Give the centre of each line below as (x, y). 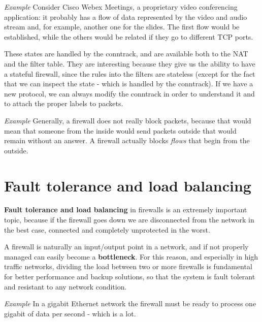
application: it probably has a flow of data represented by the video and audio (126, 17)
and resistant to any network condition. (65, 286)
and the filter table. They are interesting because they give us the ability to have (130, 63)
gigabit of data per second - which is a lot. (70, 313)
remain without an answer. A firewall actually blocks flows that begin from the (127, 140)
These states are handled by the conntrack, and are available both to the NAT (126, 54)
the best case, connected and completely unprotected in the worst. (107, 229)
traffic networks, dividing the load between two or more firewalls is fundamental (128, 266)
